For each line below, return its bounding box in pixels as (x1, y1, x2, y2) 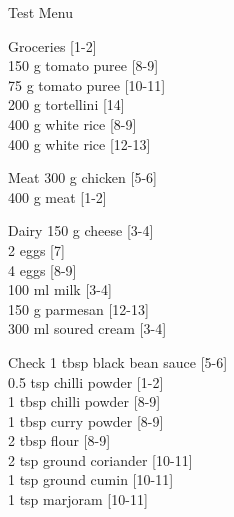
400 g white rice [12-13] (8, 133, 151, 154)
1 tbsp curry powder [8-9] (8, 410, 164, 431)
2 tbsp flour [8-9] (8, 430, 111, 451)
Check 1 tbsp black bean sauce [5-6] (8, 351, 228, 372)
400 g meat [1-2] (8, 186, 107, 207)
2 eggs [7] (8, 239, 65, 260)
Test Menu (8, 2, 74, 22)
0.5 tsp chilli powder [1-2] (8, 371, 164, 392)
